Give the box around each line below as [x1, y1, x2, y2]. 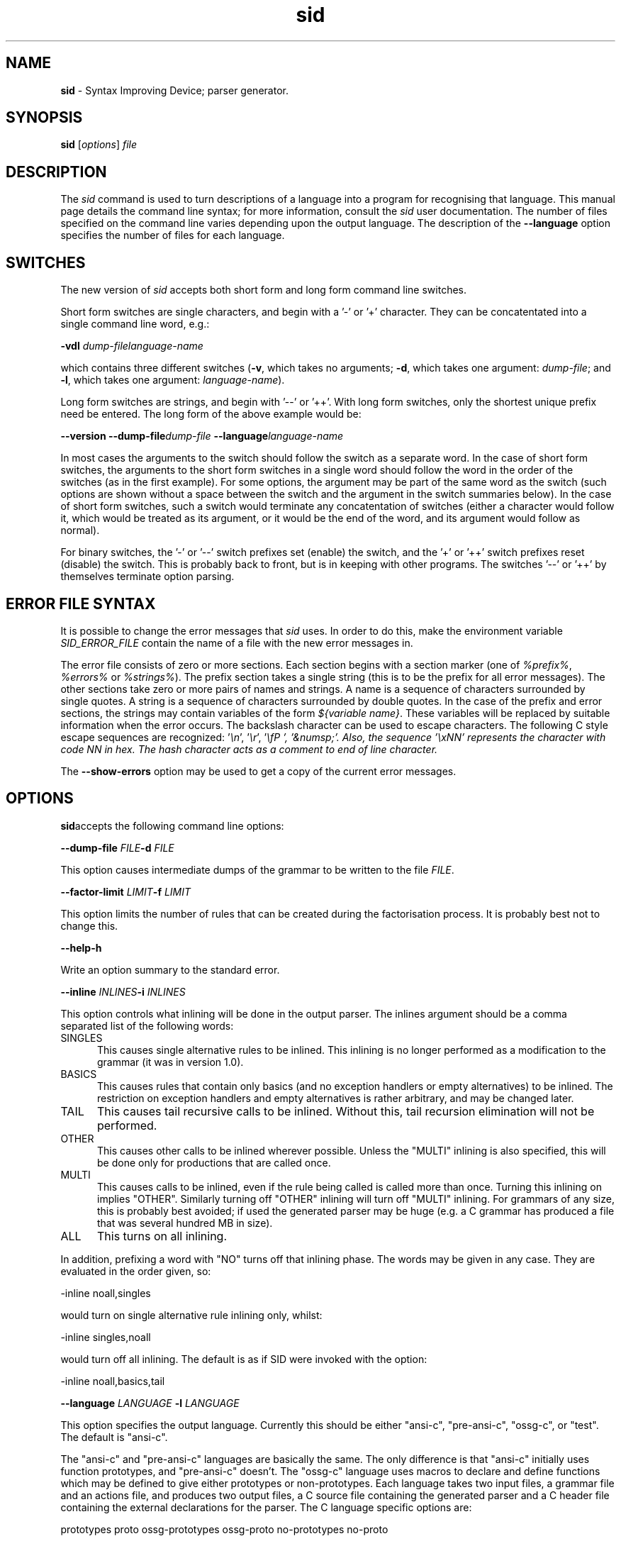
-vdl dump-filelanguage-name [60, 340, 203, 352]
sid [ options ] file [60, 138, 138, 151]
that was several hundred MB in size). [97, 1216, 273, 1229]
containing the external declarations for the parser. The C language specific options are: [60, 1501, 472, 1513]
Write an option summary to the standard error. [60, 963, 280, 976]
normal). [60, 524, 100, 537]
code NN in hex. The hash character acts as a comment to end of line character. [60, 742, 438, 755]
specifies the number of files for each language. [60, 229, 285, 242]
